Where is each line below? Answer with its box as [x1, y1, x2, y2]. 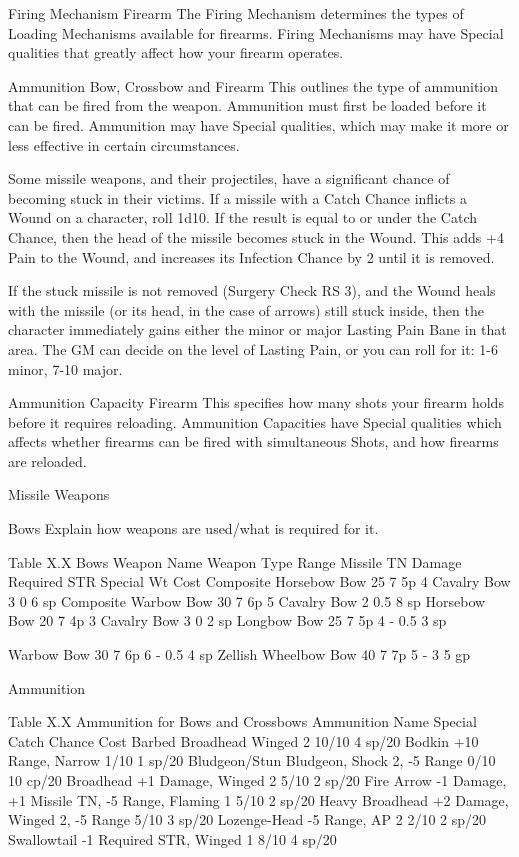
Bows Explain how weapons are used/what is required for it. [8, 518, 379, 539]
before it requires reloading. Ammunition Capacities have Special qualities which [8, 411, 502, 432]
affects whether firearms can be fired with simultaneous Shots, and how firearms [8, 431, 499, 452]
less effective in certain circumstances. [8, 134, 240, 155]
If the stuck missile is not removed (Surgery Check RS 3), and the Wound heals [8, 280, 496, 301]
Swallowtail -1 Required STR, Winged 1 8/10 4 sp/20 [8, 828, 337, 849]
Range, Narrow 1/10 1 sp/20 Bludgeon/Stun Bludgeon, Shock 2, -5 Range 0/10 [8, 750, 496, 771]
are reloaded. [8, 450, 87, 471]
